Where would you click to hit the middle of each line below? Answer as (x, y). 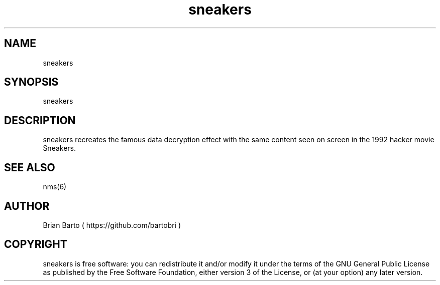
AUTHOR (27, 206)
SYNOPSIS (31, 82)
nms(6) (55, 187)
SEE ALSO (30, 167)
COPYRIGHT (36, 244)
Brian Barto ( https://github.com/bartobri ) (112, 225)
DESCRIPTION (40, 120)
